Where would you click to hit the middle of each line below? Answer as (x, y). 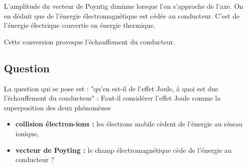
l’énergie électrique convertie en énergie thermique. (80, 25)
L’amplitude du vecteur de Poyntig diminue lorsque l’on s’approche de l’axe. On (124, 6)
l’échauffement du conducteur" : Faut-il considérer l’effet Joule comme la (112, 98)
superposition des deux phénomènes (57, 107)
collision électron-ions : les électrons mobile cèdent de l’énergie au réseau (129, 124)
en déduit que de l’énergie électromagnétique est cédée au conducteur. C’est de (122, 15)
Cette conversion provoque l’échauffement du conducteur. (90, 41)
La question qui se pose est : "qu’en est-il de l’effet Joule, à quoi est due (111, 88)
